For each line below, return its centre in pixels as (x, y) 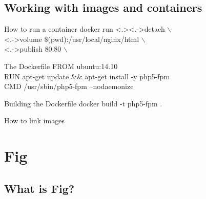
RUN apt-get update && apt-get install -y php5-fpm (87, 76)
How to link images (34, 120)
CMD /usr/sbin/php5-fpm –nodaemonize (69, 86)
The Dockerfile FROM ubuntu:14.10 (61, 66)
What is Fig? (39, 188)
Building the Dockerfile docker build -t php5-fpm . (83, 103)
